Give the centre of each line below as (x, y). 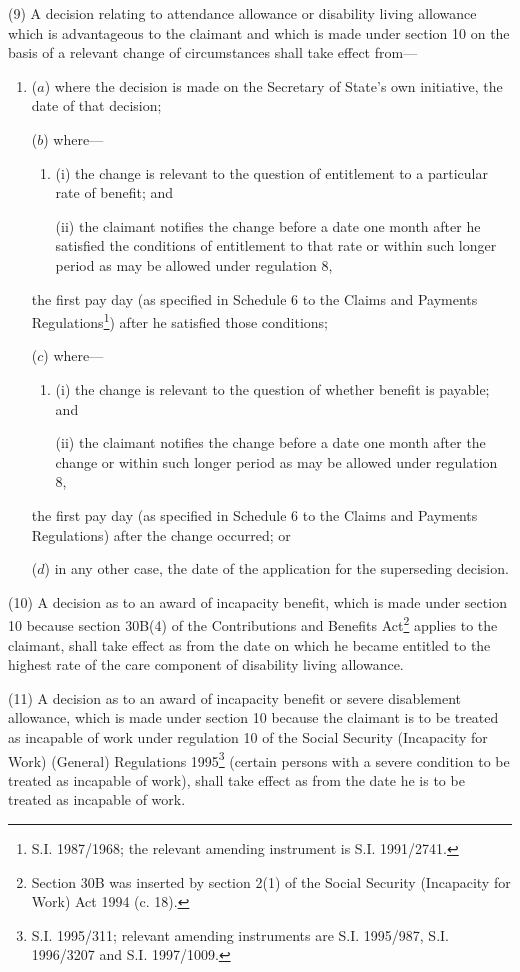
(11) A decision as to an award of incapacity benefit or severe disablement (235, 697)
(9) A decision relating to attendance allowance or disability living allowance (242, 13)
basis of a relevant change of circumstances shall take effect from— (213, 52)
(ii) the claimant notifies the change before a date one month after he (268, 225)
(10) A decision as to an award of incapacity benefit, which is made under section (257, 601)
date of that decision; (96, 105)
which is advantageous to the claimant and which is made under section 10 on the (259, 32)
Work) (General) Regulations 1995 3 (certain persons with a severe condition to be (259, 759)
